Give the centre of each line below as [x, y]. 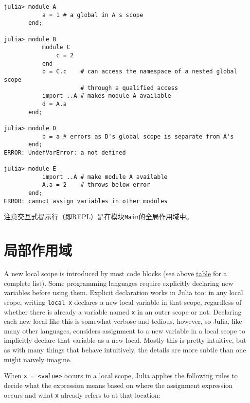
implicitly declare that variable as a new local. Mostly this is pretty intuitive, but [125, 340]
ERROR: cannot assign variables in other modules [86, 201]
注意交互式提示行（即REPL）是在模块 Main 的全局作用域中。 [98, 217]
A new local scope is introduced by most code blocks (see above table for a [116, 273]
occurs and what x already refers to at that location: [82, 394]
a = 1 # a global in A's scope [93, 15]
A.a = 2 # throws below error [96, 185]
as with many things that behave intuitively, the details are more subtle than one [125, 350]
